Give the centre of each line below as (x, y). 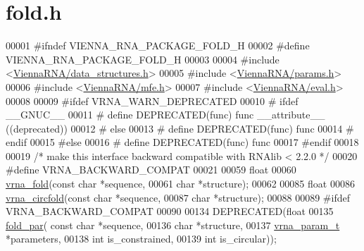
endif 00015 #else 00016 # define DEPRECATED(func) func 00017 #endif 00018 (182, 142)
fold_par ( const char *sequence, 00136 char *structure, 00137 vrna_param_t (173, 225)
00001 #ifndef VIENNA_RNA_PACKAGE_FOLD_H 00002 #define (158, 45)
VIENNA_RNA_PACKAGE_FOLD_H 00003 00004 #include (143, 59)
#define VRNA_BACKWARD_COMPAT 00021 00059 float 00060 (151, 170)
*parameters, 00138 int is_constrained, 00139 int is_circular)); (141, 239)
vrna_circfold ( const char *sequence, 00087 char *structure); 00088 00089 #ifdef (178, 197)
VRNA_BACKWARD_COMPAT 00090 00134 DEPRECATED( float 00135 (170, 211)
